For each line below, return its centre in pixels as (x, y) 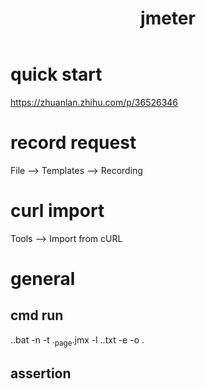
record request (73, 143)
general (43, 279)
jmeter (168, 18)
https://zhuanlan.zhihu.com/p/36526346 (94, 102)
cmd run (37, 315)
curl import (57, 211)
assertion (41, 373)
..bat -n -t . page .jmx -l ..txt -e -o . (77, 340)
